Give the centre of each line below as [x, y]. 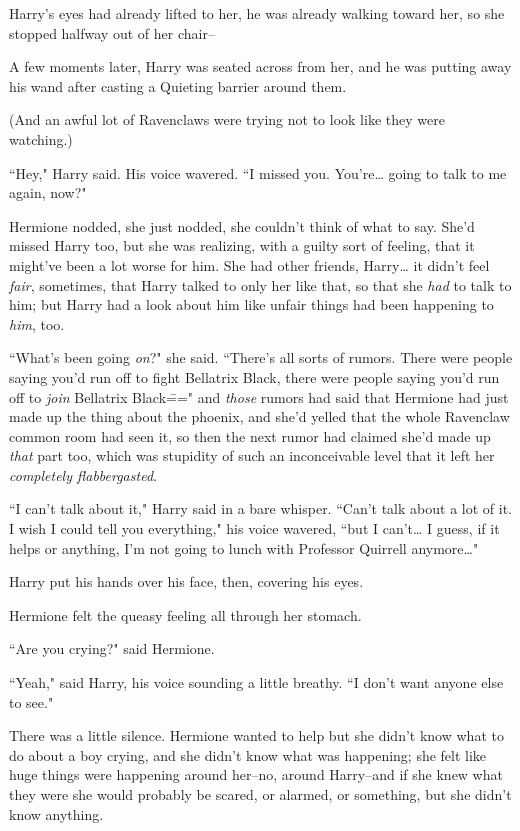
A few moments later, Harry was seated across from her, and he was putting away [260, 66]
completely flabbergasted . [83, 474]
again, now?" [48, 192]
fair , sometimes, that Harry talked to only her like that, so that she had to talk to [260, 284]
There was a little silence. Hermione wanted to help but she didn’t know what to [256, 735]
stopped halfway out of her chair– [112, 32]
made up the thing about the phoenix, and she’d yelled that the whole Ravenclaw [259, 416]
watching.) [41, 138]
